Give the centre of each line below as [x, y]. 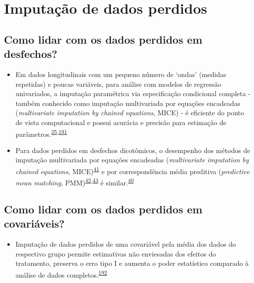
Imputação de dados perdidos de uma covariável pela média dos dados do [126, 244]
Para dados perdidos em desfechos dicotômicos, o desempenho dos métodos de [133, 150]
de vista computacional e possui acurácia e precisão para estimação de [121, 122]
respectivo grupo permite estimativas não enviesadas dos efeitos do [116, 253]
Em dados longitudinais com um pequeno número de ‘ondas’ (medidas [121, 74]
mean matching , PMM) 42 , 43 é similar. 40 [75, 182]
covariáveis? [34, 223]
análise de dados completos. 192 [61, 274]
